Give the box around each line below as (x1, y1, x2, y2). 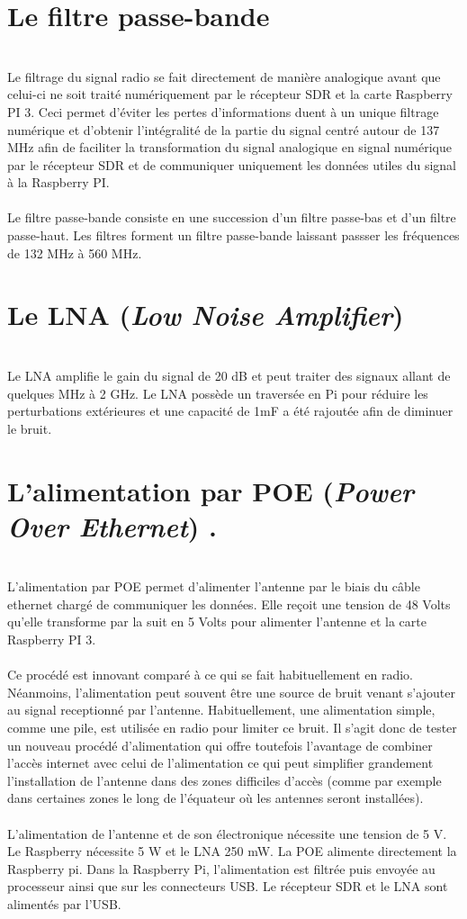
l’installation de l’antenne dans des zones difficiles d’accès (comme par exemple (7, 770, 442, 789)
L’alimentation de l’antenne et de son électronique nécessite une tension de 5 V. (7, 824, 447, 842)
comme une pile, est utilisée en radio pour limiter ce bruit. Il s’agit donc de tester (7, 718, 457, 736)
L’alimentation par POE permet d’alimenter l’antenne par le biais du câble (7, 577, 420, 596)
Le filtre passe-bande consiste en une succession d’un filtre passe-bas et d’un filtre (7, 208, 456, 227)
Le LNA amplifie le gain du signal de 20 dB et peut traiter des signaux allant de (7, 365, 451, 384)
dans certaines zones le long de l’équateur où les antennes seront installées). (7, 788, 424, 807)
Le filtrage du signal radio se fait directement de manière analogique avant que (7, 67, 441, 86)
